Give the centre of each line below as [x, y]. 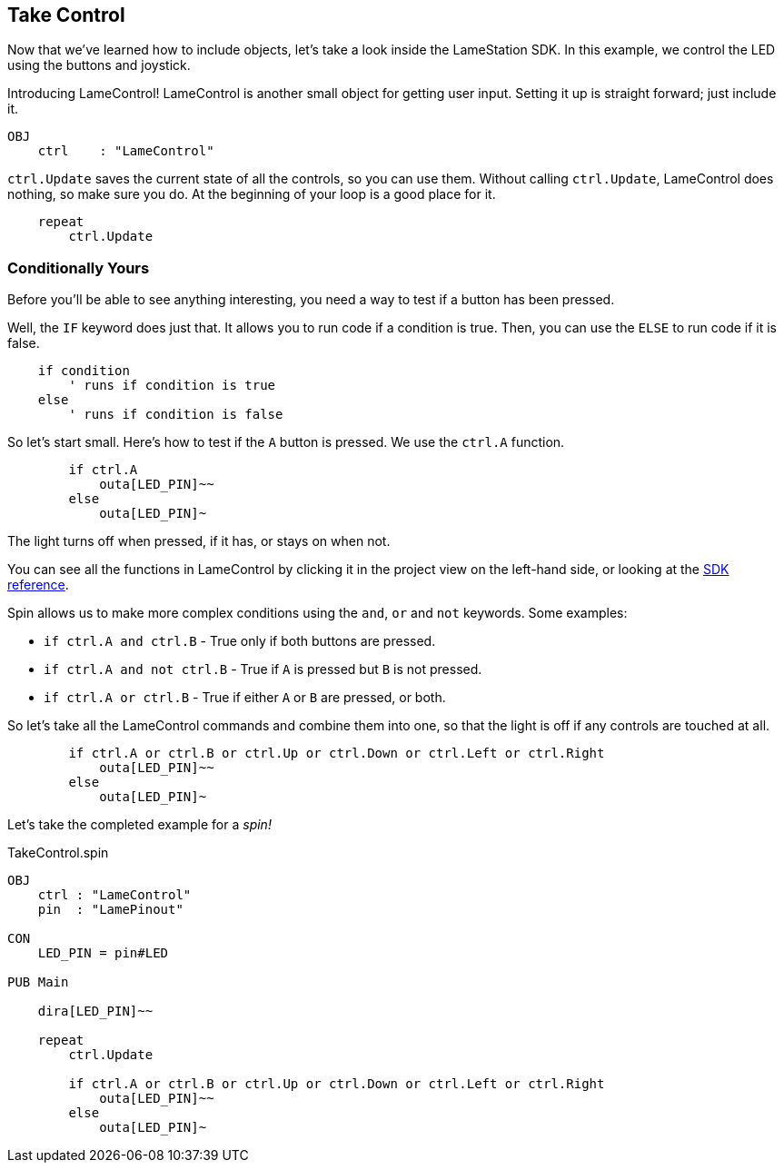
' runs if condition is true [172, 386]
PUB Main [38, 982]
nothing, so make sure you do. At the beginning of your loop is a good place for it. [252, 194]
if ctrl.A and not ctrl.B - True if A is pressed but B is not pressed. [263, 669]
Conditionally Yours [79, 268]
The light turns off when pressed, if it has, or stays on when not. [199, 541]
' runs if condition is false [176, 415]
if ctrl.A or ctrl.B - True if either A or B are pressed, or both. [245, 698]
